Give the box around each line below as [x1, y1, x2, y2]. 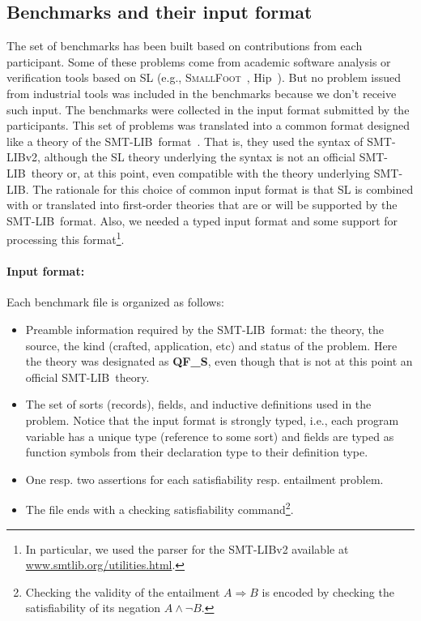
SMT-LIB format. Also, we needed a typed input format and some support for [6, 212, 398, 229]
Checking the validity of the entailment [25, 583, 220, 600]
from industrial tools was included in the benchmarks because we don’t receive [6, 84, 397, 101]
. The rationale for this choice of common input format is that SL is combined [25, 180, 414, 197]
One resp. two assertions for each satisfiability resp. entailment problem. [25, 470, 384, 487]
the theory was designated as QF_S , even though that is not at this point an [25, 353, 413, 370]
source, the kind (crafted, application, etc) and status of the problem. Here [25, 336, 398, 353]
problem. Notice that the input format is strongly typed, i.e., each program [25, 411, 399, 428]
